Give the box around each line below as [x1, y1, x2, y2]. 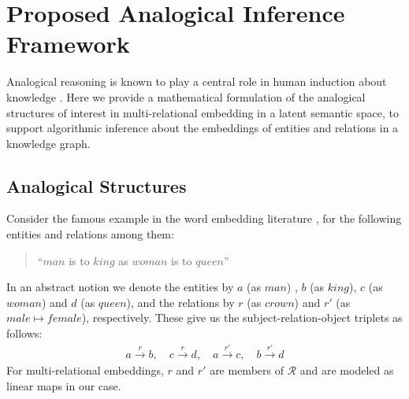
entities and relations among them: [6, 226, 174, 242]
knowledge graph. [6, 135, 91, 151]
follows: [6, 325, 43, 342]
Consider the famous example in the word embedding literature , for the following [6, 210, 402, 227]
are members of [210, 362, 284, 379]
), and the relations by [126, 294, 235, 310]
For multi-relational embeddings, [6, 362, 164, 379]
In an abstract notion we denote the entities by [6, 279, 234, 295]
